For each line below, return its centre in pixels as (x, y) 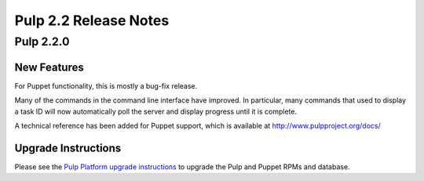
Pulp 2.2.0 (42, 42)
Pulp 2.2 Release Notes (92, 20)
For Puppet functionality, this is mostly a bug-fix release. (106, 85)
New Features (49, 67)
